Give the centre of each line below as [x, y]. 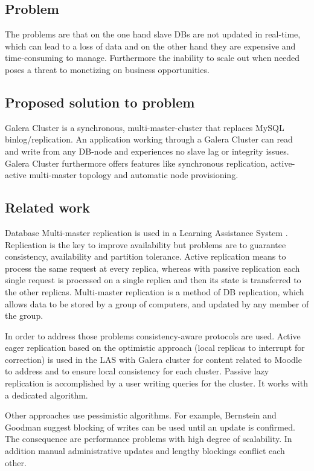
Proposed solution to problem [100, 102]
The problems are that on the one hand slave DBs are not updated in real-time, [153, 34]
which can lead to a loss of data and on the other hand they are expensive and [150, 46]
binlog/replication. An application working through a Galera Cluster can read [149, 139]
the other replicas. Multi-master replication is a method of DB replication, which [155, 291]
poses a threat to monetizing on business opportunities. [107, 69]
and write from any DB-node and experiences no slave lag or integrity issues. [147, 151]
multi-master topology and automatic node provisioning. [134, 175]
